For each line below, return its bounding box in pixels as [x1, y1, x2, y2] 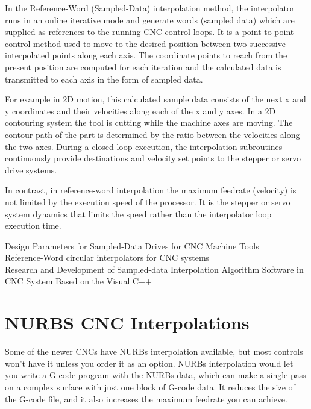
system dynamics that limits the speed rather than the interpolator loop [5, 207, 272, 220]
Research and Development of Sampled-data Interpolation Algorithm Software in [5, 263, 304, 275]
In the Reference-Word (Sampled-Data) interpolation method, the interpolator [5, 2, 295, 14]
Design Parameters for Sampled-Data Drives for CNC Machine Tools [5, 239, 259, 252]
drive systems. [5, 163, 57, 176]
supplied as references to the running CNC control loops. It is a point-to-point [5, 25, 294, 38]
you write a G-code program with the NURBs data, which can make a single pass [5, 369, 306, 381]
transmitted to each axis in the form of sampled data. [5, 72, 203, 85]
